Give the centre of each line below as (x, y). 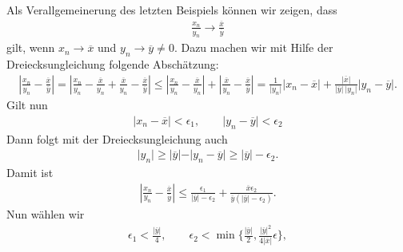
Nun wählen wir (46, 213)
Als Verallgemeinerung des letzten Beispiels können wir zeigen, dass (172, 10)
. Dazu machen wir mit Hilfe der (253, 47)
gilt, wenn (31, 47)
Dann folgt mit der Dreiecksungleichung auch (117, 138)
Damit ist (30, 173)
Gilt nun (27, 105)
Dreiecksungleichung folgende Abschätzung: (113, 64)
